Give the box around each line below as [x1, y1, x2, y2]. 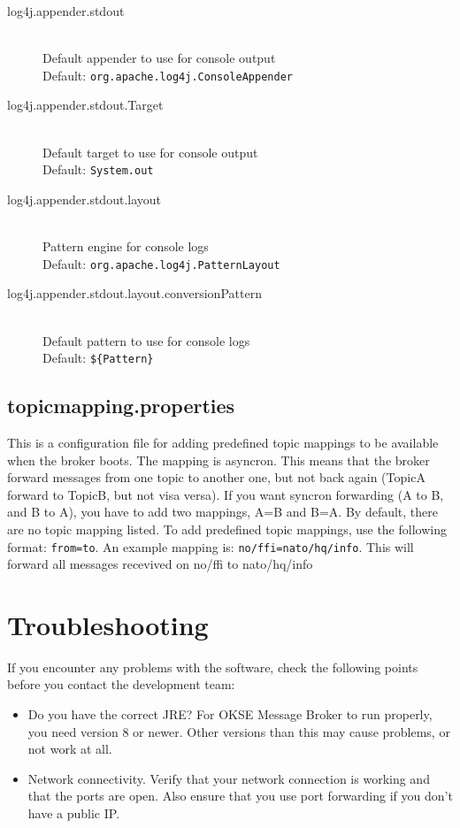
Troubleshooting [7, 606, 209, 642]
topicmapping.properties [7, 392, 235, 419]
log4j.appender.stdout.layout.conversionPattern [7, 284, 262, 303]
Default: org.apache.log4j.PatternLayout [42, 254, 280, 272]
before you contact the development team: [7, 675, 235, 694]
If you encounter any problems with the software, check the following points [7, 657, 418, 676]
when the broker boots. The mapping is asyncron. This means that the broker [7, 450, 430, 469]
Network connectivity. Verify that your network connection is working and [27, 769, 430, 787]
